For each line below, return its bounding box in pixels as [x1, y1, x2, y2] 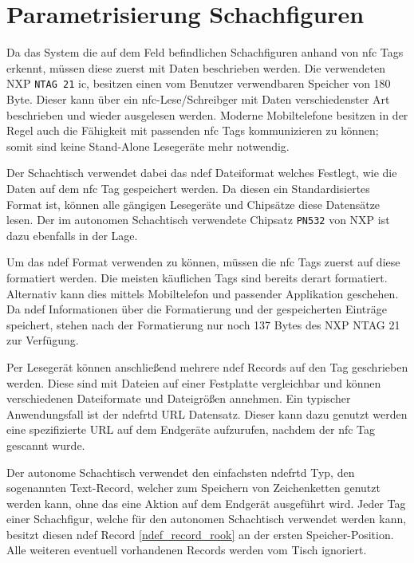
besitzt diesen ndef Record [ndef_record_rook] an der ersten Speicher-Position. [6, 526, 394, 542]
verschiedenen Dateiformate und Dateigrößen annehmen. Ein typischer [6, 390, 351, 407]
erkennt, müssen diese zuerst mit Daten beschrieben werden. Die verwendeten [6, 59, 385, 76]
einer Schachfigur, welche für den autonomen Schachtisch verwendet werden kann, [6, 510, 407, 527]
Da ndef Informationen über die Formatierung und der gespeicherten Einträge [6, 301, 388, 317]
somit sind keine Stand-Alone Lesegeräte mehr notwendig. [6, 137, 290, 154]
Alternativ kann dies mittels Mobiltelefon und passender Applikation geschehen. [6, 285, 399, 301]
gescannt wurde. [6, 436, 85, 453]
